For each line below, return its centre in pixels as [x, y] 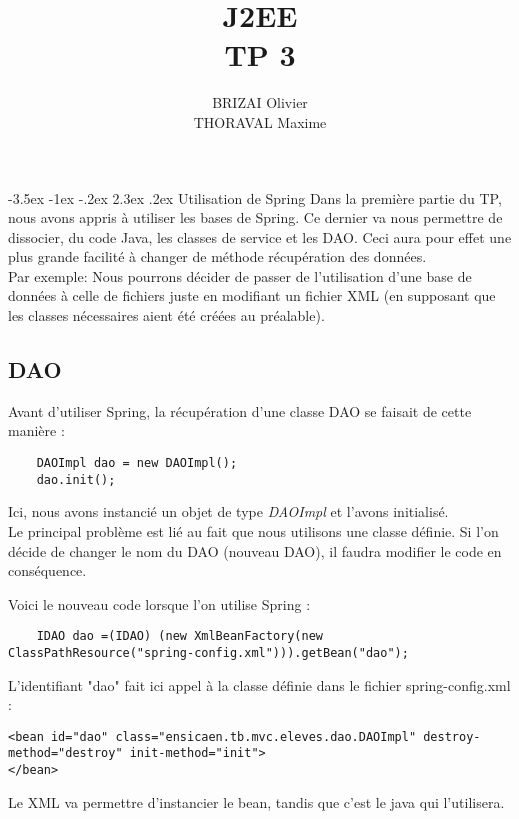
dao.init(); [76, 479]
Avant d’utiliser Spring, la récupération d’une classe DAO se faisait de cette [240, 410]
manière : [36, 430]
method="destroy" [65, 753]
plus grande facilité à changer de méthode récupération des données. [217, 256]
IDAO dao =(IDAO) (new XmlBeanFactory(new [179, 636]
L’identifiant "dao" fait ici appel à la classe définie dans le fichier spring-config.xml [259, 684]
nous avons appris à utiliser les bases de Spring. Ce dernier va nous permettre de [255, 217]
